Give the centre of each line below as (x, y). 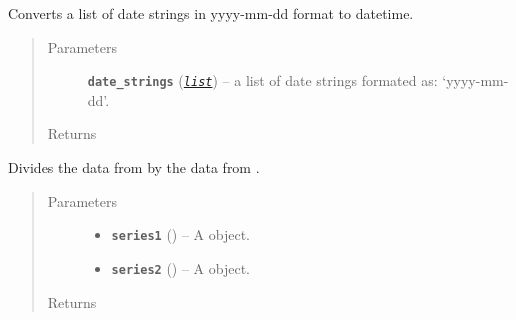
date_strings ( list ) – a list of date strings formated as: (262, 80)
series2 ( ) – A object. (180, 267)
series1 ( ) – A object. (180, 234)
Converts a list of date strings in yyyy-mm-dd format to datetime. (211, 13)
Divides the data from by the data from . (134, 167)
